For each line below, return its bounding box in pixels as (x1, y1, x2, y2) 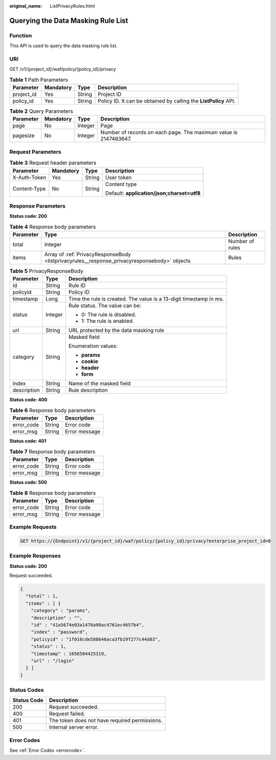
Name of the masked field (68, 380, 131, 387)
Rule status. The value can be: (68, 302, 142, 310)
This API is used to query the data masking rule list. (9, 43, 118, 49)
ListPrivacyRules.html (50, 3, 96, 9)
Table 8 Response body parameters (9, 489, 96, 497)
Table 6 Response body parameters (9, 407, 96, 414)
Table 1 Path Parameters (9, 76, 68, 83)
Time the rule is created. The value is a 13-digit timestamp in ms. (68, 295, 224, 302)
